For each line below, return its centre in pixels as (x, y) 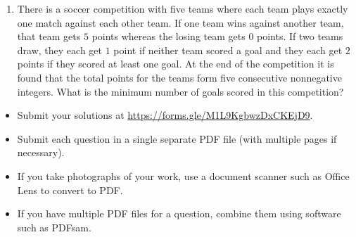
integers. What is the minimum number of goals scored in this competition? (180, 91)
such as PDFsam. (54, 227)
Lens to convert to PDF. (70, 190)
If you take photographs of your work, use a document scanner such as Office (183, 175)
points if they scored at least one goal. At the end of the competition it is (176, 64)
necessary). (41, 152)
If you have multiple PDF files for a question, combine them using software (179, 213)
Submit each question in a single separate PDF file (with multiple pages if (177, 138)
